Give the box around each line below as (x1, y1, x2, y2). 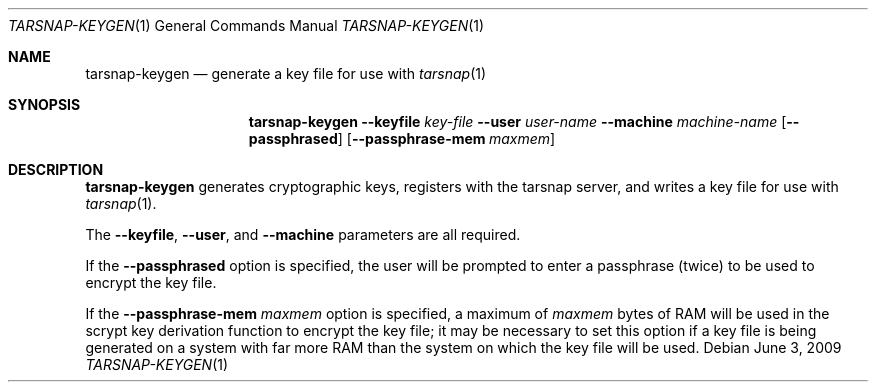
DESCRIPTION (8, 161, 104, 178)
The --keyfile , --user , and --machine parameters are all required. (85, 226, 521, 243)
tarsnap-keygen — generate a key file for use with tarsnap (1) (85, 65, 487, 82)
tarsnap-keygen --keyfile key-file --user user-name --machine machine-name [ (248, 113, 787, 130)
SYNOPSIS (8, 96, 81, 113)
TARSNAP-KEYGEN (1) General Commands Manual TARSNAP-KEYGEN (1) (8, 17, 485, 34)
